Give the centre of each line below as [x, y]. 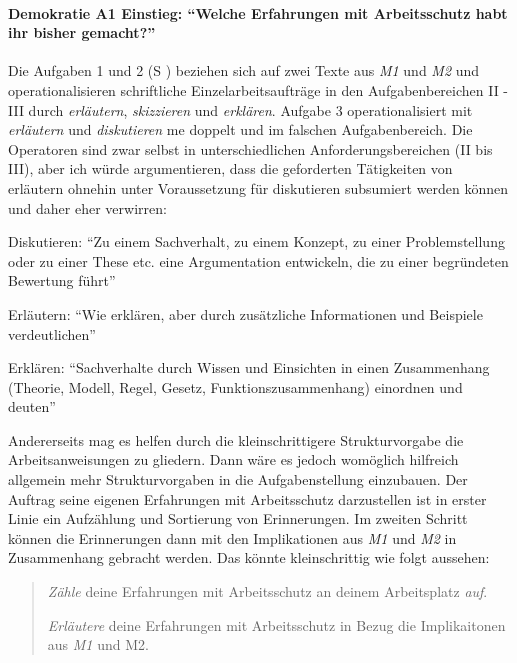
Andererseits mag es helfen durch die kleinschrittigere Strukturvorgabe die [236, 439]
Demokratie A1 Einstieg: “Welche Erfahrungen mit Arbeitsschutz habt [258, 12]
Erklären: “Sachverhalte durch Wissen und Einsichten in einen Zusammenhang [249, 367]
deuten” [32, 406]
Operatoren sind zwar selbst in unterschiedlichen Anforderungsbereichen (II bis [250, 148]
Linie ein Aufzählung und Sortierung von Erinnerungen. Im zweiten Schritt [238, 518]
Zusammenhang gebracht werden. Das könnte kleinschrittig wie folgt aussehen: [249, 557]
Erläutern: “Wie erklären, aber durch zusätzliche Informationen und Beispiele [245, 313]
